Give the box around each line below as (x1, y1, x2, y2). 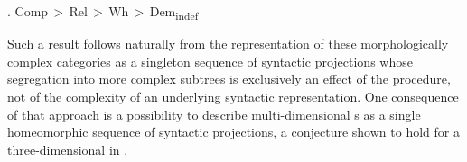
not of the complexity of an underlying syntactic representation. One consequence (7, 86, 459, 105)
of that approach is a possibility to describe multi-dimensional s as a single (7, 104, 421, 123)
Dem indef (149, 2, 199, 22)
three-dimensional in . (7, 139, 128, 158)
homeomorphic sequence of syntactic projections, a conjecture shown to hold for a (7, 122, 460, 141)
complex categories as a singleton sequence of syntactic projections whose (7, 51, 413, 70)
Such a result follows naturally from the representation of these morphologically (7, 34, 449, 53)
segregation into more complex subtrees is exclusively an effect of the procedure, (7, 69, 451, 88)
